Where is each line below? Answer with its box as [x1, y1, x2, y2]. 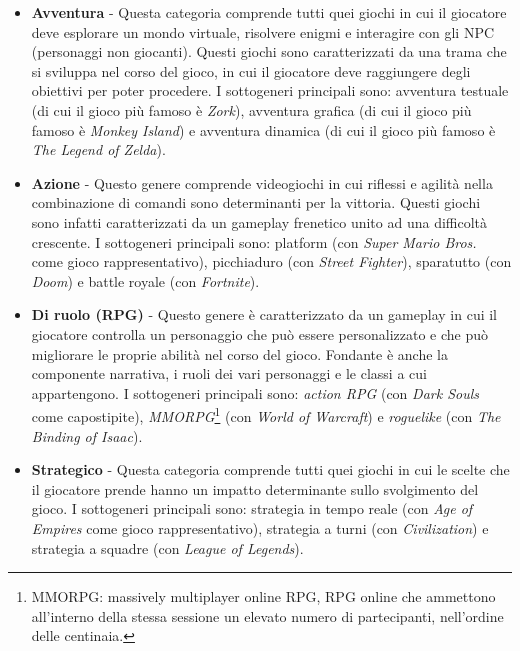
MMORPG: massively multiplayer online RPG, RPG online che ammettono [31, 586, 496, 607]
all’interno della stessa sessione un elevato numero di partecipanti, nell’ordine [31, 605, 504, 626]
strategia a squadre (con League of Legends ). [31, 537, 304, 558]
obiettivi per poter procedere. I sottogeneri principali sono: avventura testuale [31, 80, 509, 101]
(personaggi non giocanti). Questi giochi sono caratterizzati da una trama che [31, 41, 507, 62]
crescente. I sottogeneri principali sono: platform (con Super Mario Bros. [31, 231, 477, 252]
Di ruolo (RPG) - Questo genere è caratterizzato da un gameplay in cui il [31, 304, 498, 325]
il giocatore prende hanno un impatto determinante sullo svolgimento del [31, 478, 479, 499]
